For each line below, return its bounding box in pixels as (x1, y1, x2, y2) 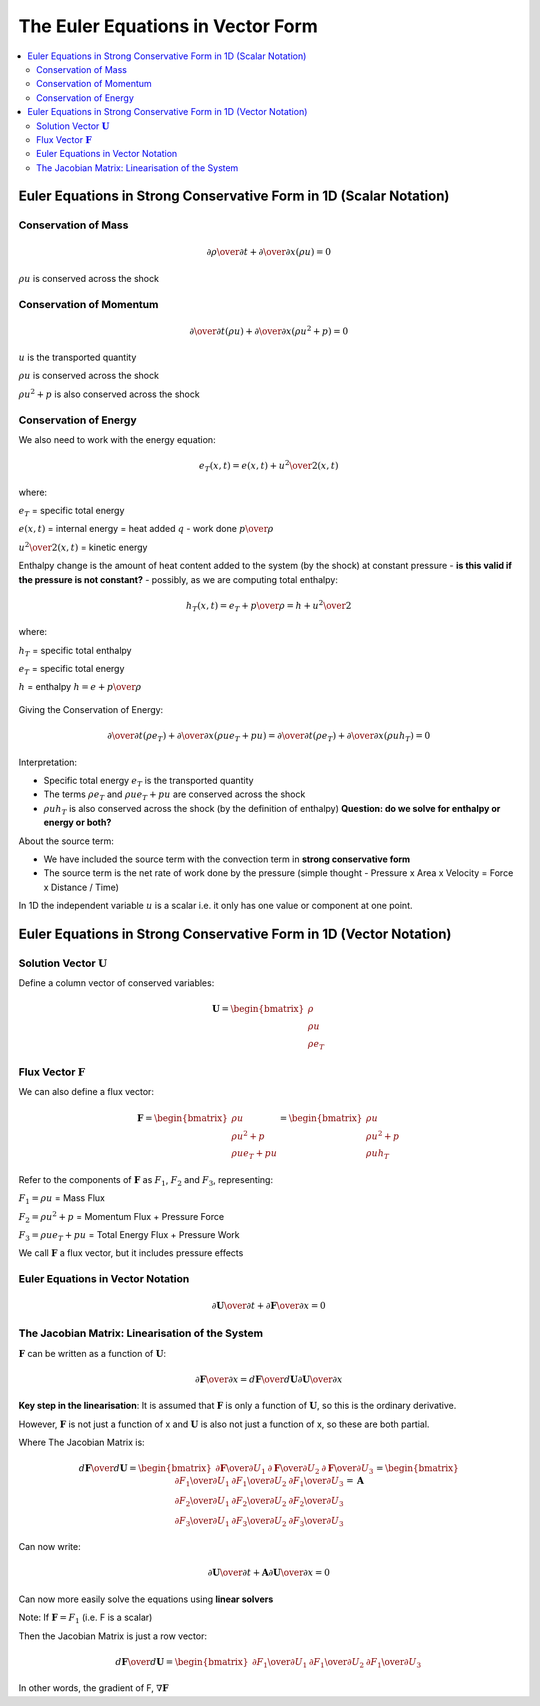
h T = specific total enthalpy (18, 644, 132, 659)
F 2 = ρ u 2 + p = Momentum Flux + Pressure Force (18, 1209, 225, 1225)
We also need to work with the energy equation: (18, 433, 216, 445)
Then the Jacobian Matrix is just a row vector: (18, 1630, 207, 1642)
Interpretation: (18, 756, 78, 768)
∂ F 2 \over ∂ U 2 (231, 1495, 287, 1509)
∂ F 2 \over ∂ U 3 (288, 1495, 344, 1509)
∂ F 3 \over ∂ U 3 (288, 1515, 344, 1529)
